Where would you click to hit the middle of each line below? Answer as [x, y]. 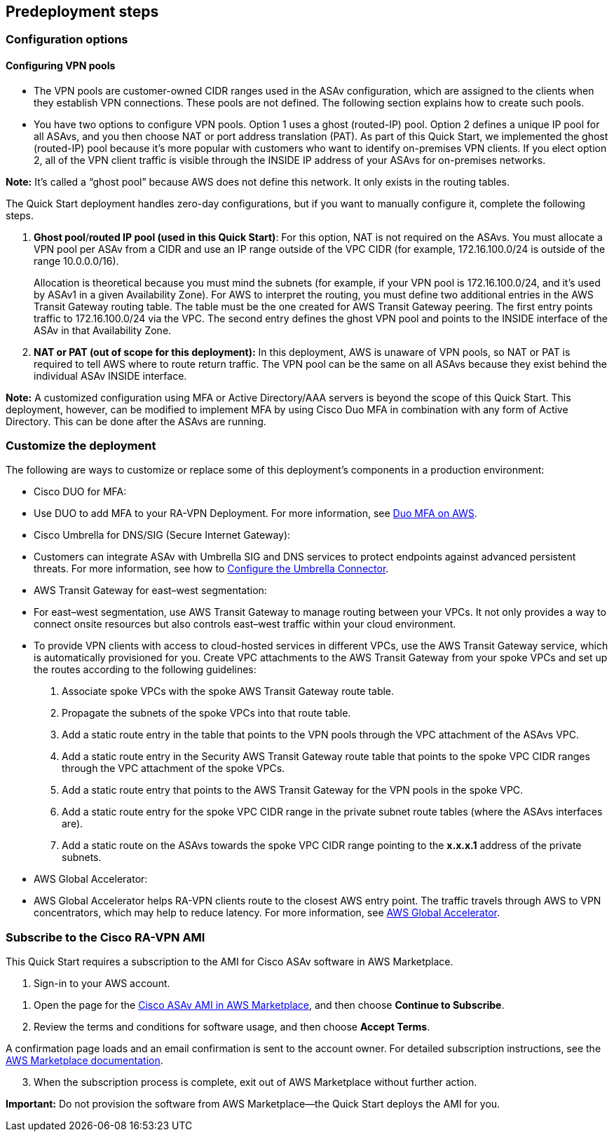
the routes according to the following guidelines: [145, 670]
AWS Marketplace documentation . [84, 1061]
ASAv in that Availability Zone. [103, 330]
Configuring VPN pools [61, 66]
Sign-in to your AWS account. [102, 984]
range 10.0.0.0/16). [76, 261]
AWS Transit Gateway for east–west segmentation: [150, 591]
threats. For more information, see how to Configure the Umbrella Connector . [211, 569]
